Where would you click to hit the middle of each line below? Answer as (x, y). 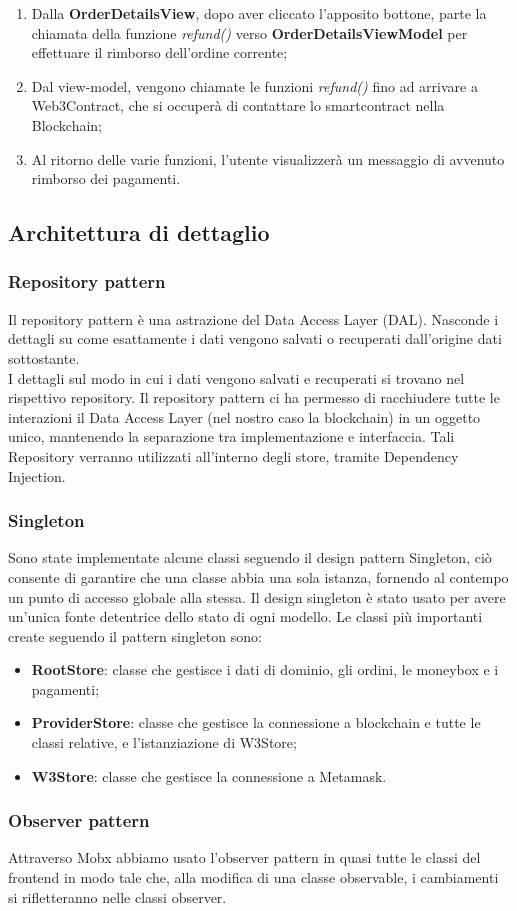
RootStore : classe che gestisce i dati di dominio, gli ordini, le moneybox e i (265, 669)
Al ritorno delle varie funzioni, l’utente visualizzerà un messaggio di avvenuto (268, 158)
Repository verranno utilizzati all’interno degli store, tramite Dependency (233, 455)
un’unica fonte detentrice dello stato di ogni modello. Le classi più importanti (245, 616)
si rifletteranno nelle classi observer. (117, 896)
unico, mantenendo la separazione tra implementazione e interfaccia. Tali (231, 436)
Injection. (37, 475)
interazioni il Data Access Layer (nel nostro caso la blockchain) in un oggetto (244, 416)
